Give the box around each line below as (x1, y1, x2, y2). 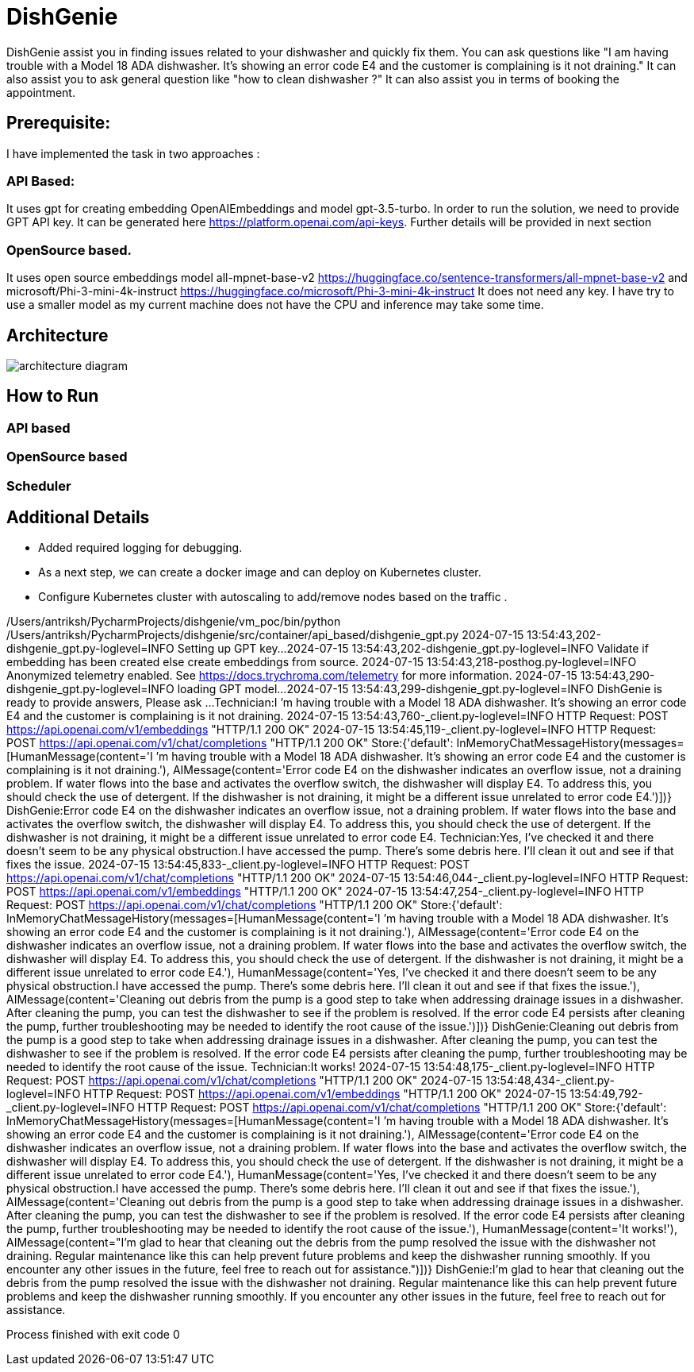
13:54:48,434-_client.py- (485, 1073, 615, 1088)
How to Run (6, 386, 99, 407)
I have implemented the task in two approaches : (6, 146, 260, 160)
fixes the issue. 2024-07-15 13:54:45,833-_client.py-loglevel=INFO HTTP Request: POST (6, 857, 470, 872)
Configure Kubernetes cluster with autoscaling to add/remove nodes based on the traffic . (38, 590, 508, 604)
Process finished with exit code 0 (6, 1328, 180, 1342)
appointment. (6, 85, 75, 99)
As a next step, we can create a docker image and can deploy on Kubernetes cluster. (38, 565, 481, 580)
